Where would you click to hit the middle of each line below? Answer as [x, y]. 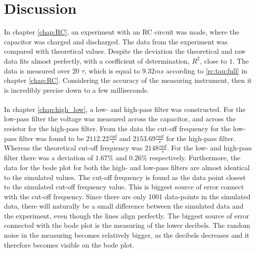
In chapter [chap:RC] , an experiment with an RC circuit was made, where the [122, 32]
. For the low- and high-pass [209, 148]
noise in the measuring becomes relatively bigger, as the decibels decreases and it [127, 235]
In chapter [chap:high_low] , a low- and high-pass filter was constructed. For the [125, 109]
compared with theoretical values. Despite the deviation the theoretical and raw [125, 51]
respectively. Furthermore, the [195, 158]
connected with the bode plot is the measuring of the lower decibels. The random [127, 225]
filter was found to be [51, 138]
